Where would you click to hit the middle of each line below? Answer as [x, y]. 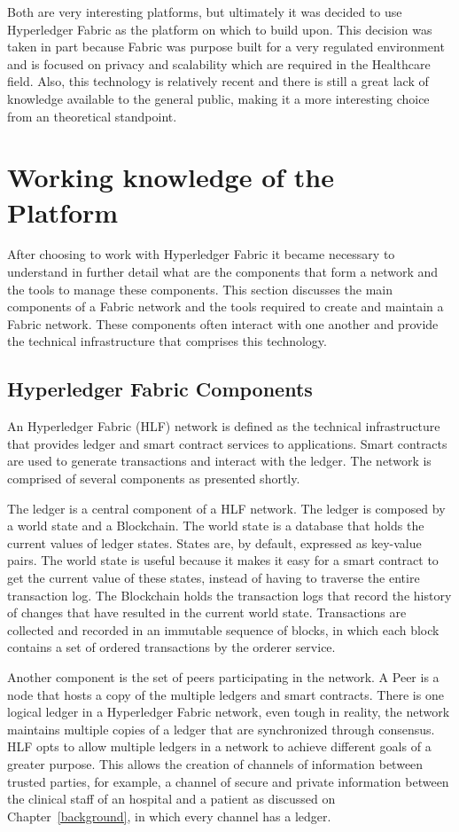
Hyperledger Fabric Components [160, 389]
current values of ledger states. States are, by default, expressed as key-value [214, 542]
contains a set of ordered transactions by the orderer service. [171, 647]
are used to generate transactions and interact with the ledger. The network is [219, 461]
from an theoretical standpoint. [92, 116]
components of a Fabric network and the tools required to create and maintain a [226, 306]
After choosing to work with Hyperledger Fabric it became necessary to [201, 254]
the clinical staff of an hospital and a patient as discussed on [171, 799]
